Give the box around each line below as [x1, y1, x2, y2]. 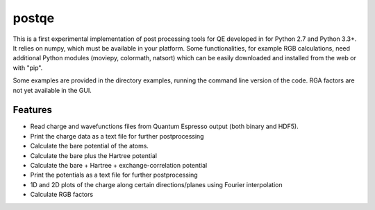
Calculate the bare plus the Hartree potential [30, 151, 158, 159]
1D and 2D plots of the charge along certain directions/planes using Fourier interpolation [30, 180, 283, 189]
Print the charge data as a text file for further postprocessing [30, 132, 204, 140]
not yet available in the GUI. [12, 86, 92, 94]
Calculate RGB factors [30, 191, 94, 199]
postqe [12, 10, 55, 26]
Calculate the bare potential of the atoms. [30, 142, 149, 150]
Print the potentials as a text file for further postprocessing [30, 170, 198, 180]
